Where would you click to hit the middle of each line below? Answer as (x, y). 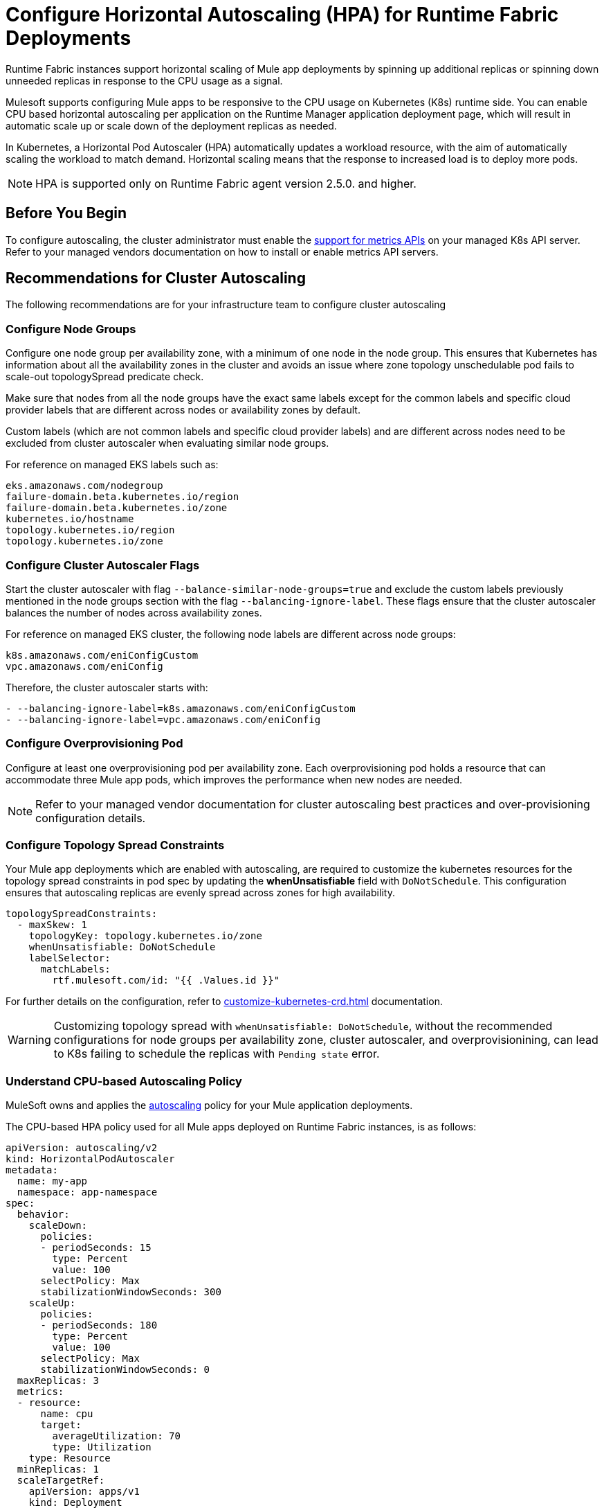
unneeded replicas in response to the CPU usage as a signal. (144, 80)
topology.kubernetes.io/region (90, 530)
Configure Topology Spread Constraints (115, 845)
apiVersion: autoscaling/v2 (82, 1148)
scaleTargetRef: (61, 1481)
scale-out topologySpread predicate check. (105, 377)
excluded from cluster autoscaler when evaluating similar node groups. (167, 443)
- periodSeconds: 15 (96, 1248)
